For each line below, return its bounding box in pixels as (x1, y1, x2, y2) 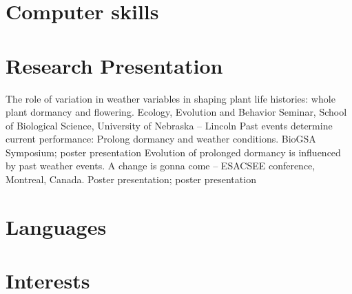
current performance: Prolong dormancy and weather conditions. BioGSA (6, 132, 316, 146)
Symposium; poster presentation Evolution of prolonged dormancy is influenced (6, 145, 341, 159)
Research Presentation (6, 51, 223, 79)
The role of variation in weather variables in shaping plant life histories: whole (6, 91, 335, 105)
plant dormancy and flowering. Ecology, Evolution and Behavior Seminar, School (6, 105, 347, 119)
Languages (6, 212, 107, 240)
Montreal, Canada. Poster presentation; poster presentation (6, 172, 256, 187)
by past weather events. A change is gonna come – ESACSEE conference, (6, 158, 315, 173)
